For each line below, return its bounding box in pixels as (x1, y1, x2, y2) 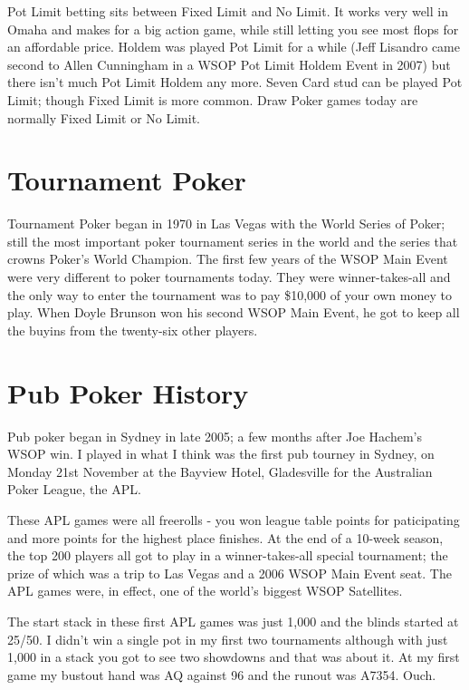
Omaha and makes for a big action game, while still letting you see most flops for (7, 19, 459, 38)
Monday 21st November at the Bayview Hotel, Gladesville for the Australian (7, 462, 433, 481)
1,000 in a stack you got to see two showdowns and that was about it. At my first (7, 647, 460, 666)
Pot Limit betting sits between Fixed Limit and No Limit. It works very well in (7, 2, 448, 20)
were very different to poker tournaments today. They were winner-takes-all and (7, 267, 451, 287)
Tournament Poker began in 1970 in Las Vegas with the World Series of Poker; (7, 214, 445, 233)
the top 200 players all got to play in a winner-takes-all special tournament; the (7, 546, 448, 565)
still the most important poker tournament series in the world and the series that (7, 231, 458, 250)
